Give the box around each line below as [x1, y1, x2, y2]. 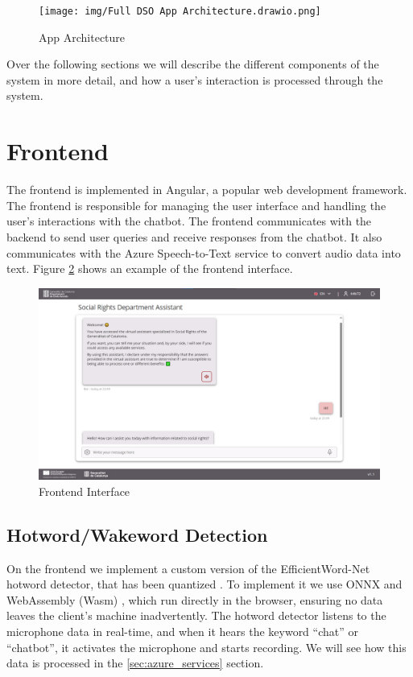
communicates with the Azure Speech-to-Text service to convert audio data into [6, 244, 401, 261]
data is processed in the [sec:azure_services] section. [6, 654, 264, 671]
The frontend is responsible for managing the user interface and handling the [6, 196, 386, 213]
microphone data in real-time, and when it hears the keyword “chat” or [6, 622, 358, 639]
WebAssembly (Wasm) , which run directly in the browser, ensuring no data [6, 591, 383, 608]
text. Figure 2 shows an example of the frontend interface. [6, 260, 293, 277]
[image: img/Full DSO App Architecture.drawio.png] [39, 6, 321, 17]
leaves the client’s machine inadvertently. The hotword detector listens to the [6, 607, 386, 624]
